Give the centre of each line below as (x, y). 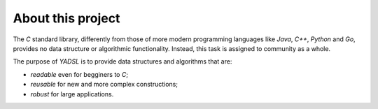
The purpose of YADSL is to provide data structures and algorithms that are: (122, 61)
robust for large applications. (72, 94)
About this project (66, 18)
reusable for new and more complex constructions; (104, 85)
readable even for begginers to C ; (79, 74)
